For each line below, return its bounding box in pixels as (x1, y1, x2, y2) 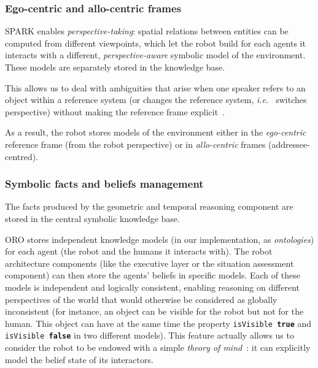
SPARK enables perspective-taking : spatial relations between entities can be (5, 25, 289, 37)
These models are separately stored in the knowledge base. (5, 61, 225, 73)
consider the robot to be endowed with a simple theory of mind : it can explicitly (5, 341, 311, 354)
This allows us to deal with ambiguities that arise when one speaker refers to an (5, 81, 306, 94)
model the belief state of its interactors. (5, 353, 153, 366)
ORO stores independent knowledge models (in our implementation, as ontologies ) (5, 232, 314, 245)
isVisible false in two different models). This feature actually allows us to (5, 329, 294, 342)
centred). (5, 150, 39, 163)
